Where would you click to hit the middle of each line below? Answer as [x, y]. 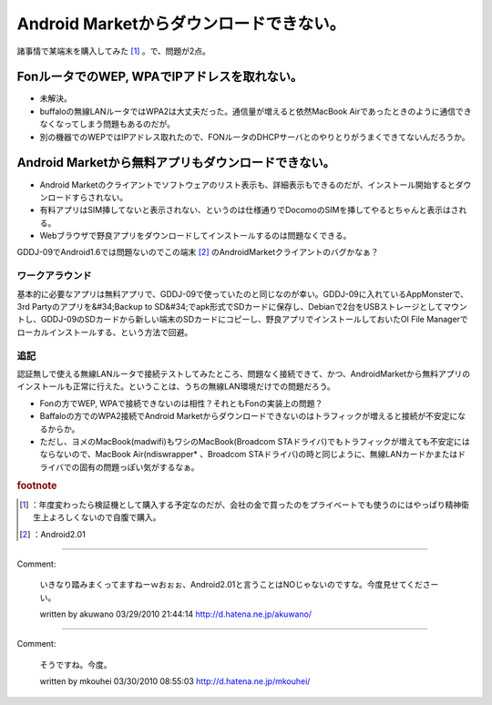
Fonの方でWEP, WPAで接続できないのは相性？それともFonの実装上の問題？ [181, 403]
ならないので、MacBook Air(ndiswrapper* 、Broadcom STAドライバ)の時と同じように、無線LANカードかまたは [249, 455]
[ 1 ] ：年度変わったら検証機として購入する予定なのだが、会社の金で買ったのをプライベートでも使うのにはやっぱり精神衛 [244, 505]
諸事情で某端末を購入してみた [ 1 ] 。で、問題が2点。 [114, 51]
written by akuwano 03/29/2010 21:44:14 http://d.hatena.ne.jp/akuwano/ [176, 614]
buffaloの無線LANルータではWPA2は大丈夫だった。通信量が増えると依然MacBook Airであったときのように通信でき [256, 111]
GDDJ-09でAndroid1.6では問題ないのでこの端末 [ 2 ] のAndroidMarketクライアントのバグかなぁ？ [198, 252]
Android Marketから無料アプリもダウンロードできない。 [176, 163]
